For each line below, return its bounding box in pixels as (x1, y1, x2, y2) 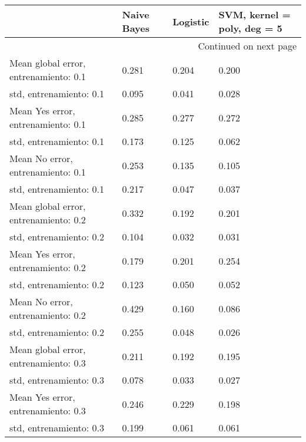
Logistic (172, 14, 209, 28)
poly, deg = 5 (218, 21, 282, 35)
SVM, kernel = (218, 8, 291, 21)
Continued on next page (198, 39, 297, 52)
